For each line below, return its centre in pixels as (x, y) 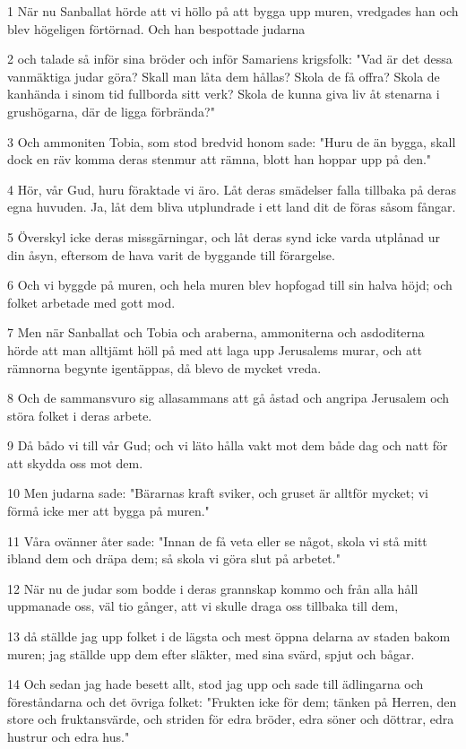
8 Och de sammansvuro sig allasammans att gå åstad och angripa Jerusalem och (229, 398)
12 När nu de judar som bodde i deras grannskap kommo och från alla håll (213, 588)
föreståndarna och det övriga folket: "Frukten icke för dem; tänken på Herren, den (232, 701)
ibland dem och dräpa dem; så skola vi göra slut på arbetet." (174, 558)
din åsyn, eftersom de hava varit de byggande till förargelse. (171, 254)
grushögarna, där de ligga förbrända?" (111, 111)
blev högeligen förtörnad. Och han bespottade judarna (156, 28)
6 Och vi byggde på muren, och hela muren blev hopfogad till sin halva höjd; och (230, 285)
